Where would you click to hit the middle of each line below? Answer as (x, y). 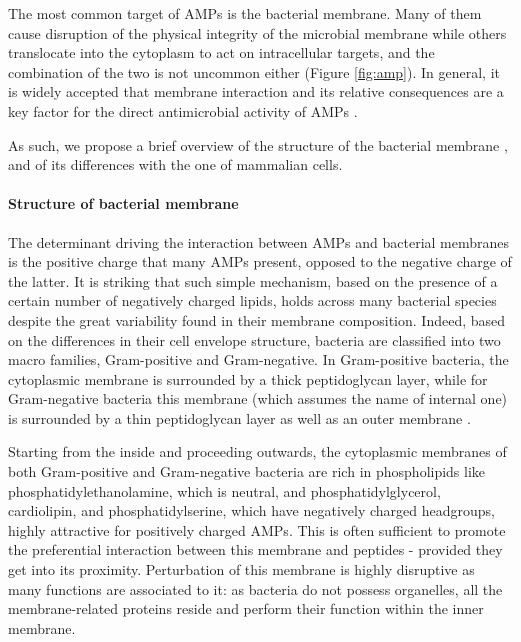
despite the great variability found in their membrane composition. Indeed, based (257, 319)
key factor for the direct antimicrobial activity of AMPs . (183, 110)
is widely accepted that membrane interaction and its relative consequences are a (256, 91)
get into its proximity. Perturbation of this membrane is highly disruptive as (241, 569)
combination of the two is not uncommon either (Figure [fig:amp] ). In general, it (254, 71)
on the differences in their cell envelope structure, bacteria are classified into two (254, 339)
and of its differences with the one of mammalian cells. (175, 164)
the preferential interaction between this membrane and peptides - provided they (255, 549)
